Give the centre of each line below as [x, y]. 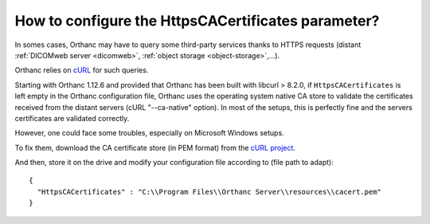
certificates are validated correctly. [72, 118]
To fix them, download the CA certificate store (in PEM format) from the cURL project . [155, 147]
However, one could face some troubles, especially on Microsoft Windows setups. [149, 133]
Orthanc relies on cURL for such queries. [82, 70]
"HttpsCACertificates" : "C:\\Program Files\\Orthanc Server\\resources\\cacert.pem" [209, 192]
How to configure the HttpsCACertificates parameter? [197, 21]
